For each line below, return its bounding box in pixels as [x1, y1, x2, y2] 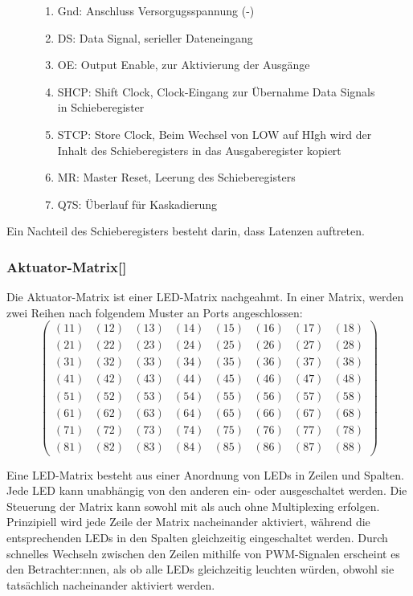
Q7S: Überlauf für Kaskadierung [57, 195, 217, 212]
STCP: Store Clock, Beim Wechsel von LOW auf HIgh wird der [57, 125, 372, 142]
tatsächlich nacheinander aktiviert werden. [6, 576, 215, 593]
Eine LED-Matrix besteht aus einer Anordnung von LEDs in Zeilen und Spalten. [6, 466, 404, 483]
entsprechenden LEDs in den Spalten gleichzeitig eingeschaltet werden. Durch [6, 529, 388, 546]
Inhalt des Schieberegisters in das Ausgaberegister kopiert [57, 141, 341, 158]
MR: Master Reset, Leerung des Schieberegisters [57, 169, 296, 186]
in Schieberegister [57, 99, 145, 116]
